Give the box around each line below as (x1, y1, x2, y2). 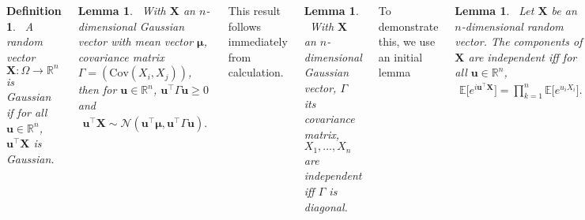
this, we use (378, 33, 436, 50)
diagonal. (304, 198, 348, 214)
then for (77, 81, 117, 98)
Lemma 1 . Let (455, 2, 534, 18)
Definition (6, 2, 62, 18)
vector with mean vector (77, 33, 194, 50)
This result (228, 2, 281, 18)
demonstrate (378, 17, 439, 34)
